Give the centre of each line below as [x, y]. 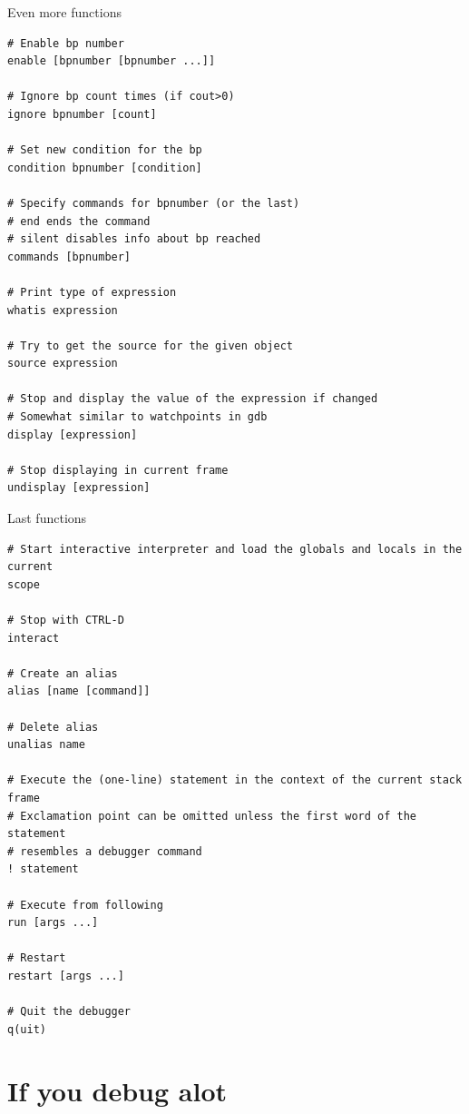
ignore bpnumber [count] [82, 114]
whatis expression [63, 310]
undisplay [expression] [79, 488]
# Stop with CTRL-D [66, 620]
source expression [63, 364]
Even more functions [64, 12]
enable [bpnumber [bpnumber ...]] [112, 61]
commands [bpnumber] [69, 256]
